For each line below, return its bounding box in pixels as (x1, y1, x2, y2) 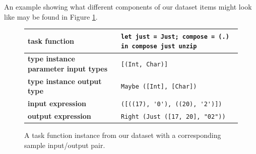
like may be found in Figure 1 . (4, 11, 98, 22)
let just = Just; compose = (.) (121, 33, 229, 40)
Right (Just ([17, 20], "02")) (121, 113, 226, 121)
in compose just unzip (121, 43, 197, 50)
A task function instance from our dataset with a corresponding (24, 130, 221, 140)
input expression (28, 98, 86, 109)
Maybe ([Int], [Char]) (121, 83, 197, 91)
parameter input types (28, 63, 108, 73)
